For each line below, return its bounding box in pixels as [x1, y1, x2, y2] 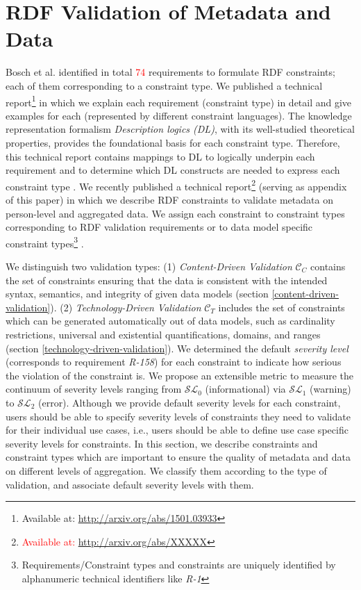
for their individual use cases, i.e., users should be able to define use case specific [6, 423, 349, 437]
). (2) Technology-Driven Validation [50, 300, 201, 314]
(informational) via [205, 382, 286, 396]
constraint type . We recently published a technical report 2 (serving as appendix [6, 177, 347, 193]
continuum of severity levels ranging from [6, 382, 182, 396]
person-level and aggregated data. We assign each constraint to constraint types [6, 206, 345, 220]
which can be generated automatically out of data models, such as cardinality [6, 313, 335, 328]
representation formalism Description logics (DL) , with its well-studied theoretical [6, 122, 355, 136]
